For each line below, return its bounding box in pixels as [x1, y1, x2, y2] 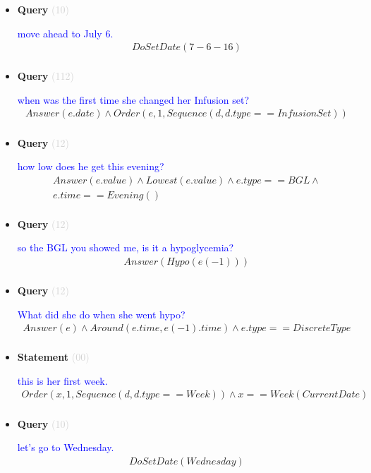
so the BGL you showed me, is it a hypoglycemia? [17, 240, 234, 255]
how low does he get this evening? [17, 159, 164, 174]
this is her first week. [17, 373, 108, 388]
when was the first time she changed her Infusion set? [17, 92, 250, 107]
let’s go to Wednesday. [17, 440, 114, 455]
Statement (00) [17, 349, 90, 364]
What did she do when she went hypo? [17, 306, 185, 321]
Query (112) [17, 68, 74, 83]
